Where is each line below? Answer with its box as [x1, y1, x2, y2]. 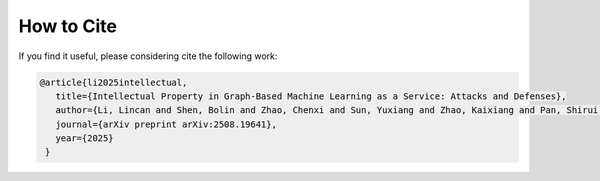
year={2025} [55, 133, 114, 144]
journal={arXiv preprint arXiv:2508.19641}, [55, 118, 277, 130]
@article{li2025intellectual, [39, 76, 188, 88]
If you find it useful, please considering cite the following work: [18, 50, 278, 62]
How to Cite [18, 15, 117, 37]
